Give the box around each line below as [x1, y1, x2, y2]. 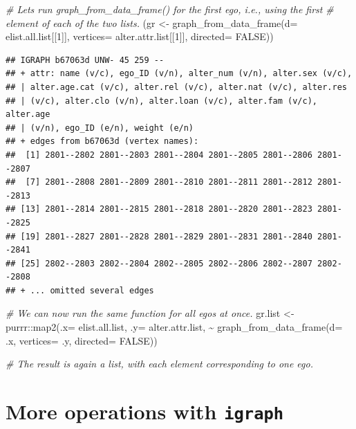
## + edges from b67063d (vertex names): [6, 136, 199, 147]
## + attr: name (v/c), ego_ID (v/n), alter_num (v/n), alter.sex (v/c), [6, 69, 353, 79]
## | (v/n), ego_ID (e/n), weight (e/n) [6, 122, 194, 133]
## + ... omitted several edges [6, 285, 154, 295]
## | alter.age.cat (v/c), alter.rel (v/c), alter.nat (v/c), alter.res [6, 82, 347, 92]
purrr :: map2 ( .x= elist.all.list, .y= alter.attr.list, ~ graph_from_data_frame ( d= [6, 320, 343, 334]
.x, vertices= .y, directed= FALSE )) [6, 333, 158, 347]
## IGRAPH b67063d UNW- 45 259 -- [6, 55, 165, 65]
